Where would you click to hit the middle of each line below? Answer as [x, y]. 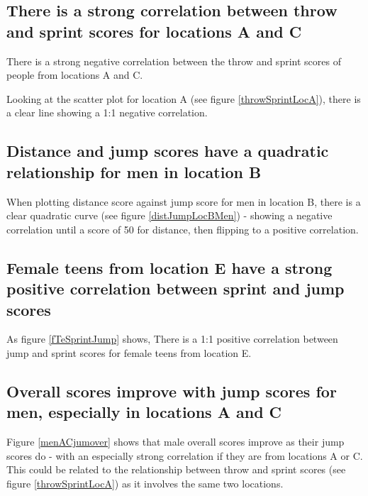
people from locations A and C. [75, 75]
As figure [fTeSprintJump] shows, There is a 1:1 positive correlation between [172, 339]
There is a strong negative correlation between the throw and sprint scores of [174, 61]
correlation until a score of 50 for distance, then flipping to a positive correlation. [183, 229]
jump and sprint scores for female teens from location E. [129, 352]
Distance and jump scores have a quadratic [168, 151]
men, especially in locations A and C [144, 412]
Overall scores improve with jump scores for [172, 391]
